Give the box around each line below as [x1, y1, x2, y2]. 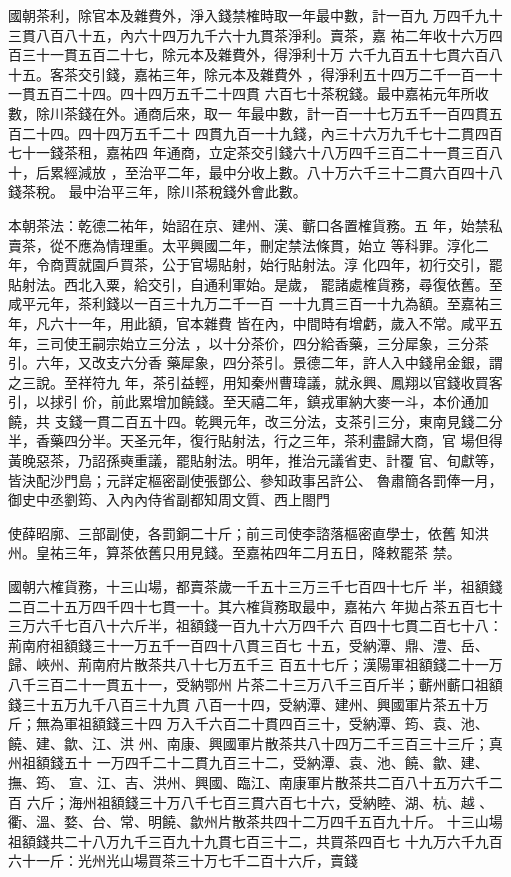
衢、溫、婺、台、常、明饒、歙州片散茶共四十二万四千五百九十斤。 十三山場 [8, 811, 503, 832]
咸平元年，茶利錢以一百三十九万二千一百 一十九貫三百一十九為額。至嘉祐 [8, 293, 489, 314]
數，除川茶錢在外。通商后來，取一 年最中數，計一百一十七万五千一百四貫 [8, 102, 489, 123]
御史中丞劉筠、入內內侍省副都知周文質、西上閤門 [8, 489, 330, 510]
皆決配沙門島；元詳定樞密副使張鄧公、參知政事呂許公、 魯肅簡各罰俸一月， [8, 469, 503, 490]
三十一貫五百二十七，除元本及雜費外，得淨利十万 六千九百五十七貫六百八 [21, 44, 503, 65]
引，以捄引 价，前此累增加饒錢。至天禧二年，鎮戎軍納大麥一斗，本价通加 [8, 391, 489, 412]
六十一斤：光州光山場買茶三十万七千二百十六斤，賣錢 [8, 850, 358, 871]
